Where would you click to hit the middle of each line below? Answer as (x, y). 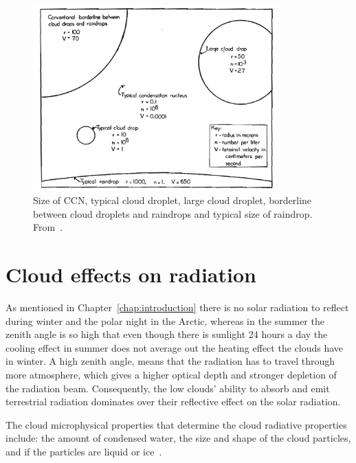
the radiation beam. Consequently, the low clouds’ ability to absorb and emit (168, 388)
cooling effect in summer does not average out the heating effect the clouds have (175, 347)
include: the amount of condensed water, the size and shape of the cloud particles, (178, 438)
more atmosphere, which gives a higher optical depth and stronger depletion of (171, 375)
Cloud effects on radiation (131, 274)
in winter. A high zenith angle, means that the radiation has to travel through (170, 361)
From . (48, 227)
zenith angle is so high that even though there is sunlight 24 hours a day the (167, 334)
